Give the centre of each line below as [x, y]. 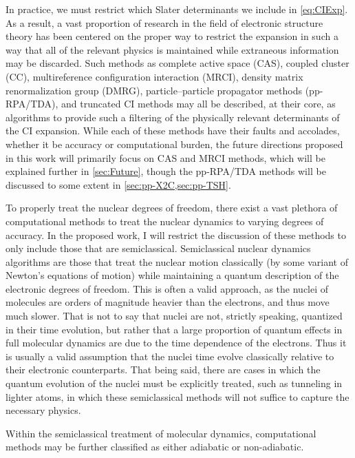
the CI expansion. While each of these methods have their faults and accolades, [173, 131]
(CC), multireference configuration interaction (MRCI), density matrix [154, 76]
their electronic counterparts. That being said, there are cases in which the [163, 369]
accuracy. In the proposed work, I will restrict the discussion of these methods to [176, 235]
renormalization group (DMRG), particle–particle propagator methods [154, 90]
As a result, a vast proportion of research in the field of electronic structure [164, 22]
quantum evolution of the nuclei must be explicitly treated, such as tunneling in [174, 383]
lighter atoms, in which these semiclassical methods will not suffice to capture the [177, 396]
